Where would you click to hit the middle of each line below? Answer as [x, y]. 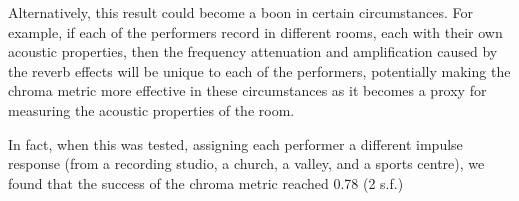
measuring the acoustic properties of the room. [151, 109]
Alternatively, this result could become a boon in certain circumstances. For [241, 12]
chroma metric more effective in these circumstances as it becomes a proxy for [247, 90]
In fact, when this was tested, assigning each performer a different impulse [235, 143]
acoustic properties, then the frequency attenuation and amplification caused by [253, 51]
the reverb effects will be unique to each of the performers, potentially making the [259, 70]
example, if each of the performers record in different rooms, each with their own [255, 31]
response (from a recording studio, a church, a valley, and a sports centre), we [246, 163]
